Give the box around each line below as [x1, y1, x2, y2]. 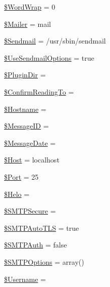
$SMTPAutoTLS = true [4, 222, 79, 233]
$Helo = [4, 188, 30, 199]
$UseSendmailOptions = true [4, 52, 94, 63]
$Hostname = [4, 103, 46, 114]
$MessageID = [4, 120, 49, 131]
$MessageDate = [4, 137, 56, 148]
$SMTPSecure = [4, 206, 56, 216]
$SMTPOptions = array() [4, 256, 84, 267]
